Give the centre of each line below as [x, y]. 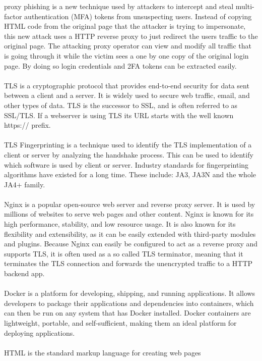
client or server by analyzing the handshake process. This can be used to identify [129, 154]
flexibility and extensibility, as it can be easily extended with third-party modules [130, 234]
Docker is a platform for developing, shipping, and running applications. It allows [130, 293]
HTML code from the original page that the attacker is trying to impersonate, [125, 26]
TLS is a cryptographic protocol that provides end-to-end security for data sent [127, 85]
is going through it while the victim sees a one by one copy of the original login [126, 55]
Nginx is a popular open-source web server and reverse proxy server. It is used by [130, 204]
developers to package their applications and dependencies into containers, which [129, 303]
